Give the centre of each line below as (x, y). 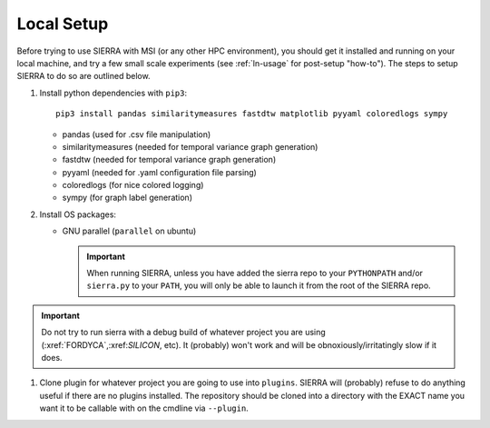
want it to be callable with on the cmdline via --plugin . (144, 408)
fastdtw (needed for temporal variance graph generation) (169, 160)
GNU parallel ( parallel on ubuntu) (129, 231)
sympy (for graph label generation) (127, 198)
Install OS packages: (78, 214)
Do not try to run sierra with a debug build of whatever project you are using (183, 333)
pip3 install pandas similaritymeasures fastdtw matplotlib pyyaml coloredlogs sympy (252, 114)
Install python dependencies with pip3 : (113, 93)
